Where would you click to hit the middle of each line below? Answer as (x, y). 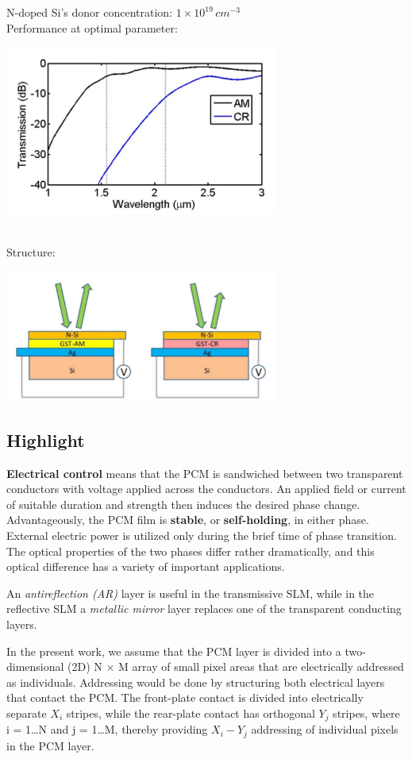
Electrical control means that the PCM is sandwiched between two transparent (205, 473)
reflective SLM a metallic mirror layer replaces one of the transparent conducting (204, 609)
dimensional (35, 667)
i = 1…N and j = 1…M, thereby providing (107, 729)
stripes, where (366, 713)
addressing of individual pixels (325, 729)
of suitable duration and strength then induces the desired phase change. (183, 504)
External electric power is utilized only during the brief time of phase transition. (202, 536)
